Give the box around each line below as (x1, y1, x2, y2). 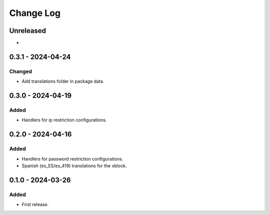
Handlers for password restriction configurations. (21, 156, 123, 162)
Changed (9, 68, 32, 75)
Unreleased (9, 26, 46, 35)
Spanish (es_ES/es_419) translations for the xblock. (21, 163, 127, 169)
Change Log (9, 7, 61, 18)
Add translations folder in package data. (21, 78, 104, 84)
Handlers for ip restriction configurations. (21, 117, 107, 123)
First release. (21, 202, 49, 208)
